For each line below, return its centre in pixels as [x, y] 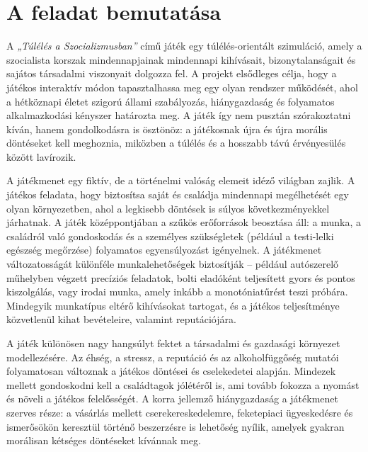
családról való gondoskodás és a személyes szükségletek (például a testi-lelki [170, 236]
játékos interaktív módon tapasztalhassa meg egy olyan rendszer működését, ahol [182, 87]
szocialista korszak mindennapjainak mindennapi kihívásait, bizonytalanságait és [181, 59]
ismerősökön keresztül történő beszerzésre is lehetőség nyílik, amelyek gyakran [176, 426]
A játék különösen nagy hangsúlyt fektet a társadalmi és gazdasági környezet [173, 343]
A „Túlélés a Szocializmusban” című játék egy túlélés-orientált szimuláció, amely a [184, 46]
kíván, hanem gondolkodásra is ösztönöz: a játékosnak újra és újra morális [167, 129]
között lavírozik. [41, 156]
